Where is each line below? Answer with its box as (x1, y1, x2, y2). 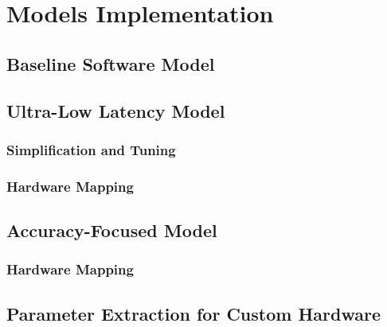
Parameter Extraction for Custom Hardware (6, 301, 381, 325)
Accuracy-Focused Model (6, 218, 217, 243)
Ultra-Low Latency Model (6, 98, 225, 123)
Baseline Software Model (6, 51, 215, 76)
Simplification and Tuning (6, 139, 176, 159)
